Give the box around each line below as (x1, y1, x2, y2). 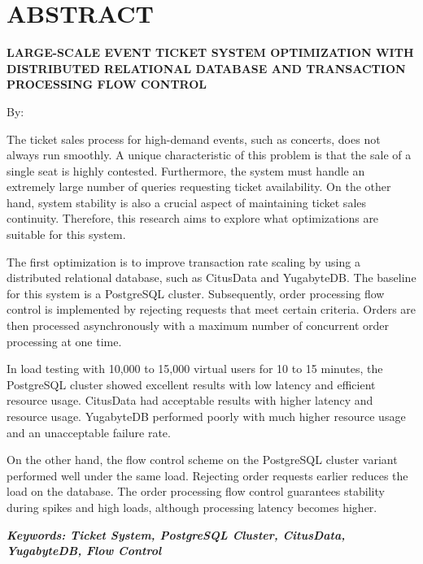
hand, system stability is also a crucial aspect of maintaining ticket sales (7, 193, 367, 210)
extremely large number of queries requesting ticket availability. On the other (7, 178, 391, 195)
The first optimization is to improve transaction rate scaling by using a (7, 253, 360, 270)
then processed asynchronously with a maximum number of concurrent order (7, 317, 389, 334)
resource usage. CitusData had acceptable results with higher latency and (7, 392, 373, 409)
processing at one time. (7, 332, 122, 349)
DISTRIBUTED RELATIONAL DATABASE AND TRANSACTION (7, 59, 406, 76)
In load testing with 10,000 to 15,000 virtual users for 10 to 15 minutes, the (7, 360, 383, 377)
